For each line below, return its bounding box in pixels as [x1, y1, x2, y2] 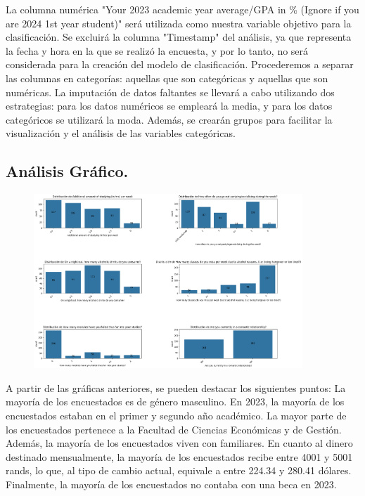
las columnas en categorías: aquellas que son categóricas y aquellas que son [6, 70, 328, 85]
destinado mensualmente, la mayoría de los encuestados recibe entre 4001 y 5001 [6, 449, 353, 464]
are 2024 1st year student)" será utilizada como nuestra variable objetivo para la [6, 15, 352, 30]
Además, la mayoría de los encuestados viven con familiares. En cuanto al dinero [6, 436, 353, 450]
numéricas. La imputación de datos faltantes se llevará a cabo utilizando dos [6, 84, 335, 99]
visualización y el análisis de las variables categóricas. [6, 126, 236, 141]
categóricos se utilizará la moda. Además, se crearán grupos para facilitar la [6, 112, 333, 126]
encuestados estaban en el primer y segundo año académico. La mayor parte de [6, 407, 347, 422]
